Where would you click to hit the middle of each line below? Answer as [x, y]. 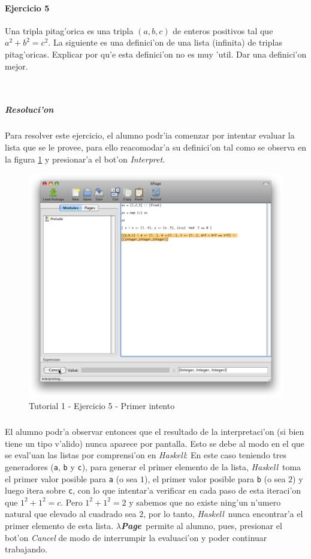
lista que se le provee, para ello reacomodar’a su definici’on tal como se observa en [155, 147]
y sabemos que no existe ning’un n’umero [205, 502]
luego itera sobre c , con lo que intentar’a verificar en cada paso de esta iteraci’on [153, 490]
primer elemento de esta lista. [59, 526]
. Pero [72, 502]
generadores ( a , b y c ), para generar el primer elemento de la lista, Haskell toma [153, 466]
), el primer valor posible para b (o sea [215, 478]
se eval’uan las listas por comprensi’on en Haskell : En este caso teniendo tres [146, 455]
